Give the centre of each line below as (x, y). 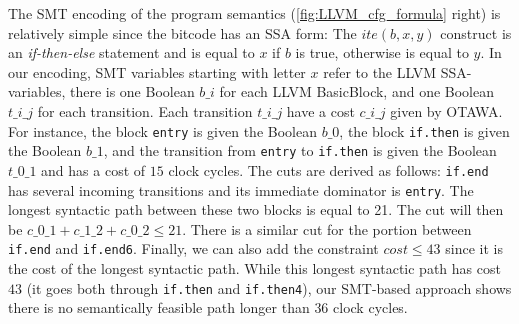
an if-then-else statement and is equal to (131, 52)
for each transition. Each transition (145, 110)
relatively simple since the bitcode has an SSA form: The (182, 32)
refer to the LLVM (380, 71)
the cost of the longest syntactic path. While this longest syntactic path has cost (254, 268)
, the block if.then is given (424, 130)
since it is (474, 248)
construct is (476, 32)
